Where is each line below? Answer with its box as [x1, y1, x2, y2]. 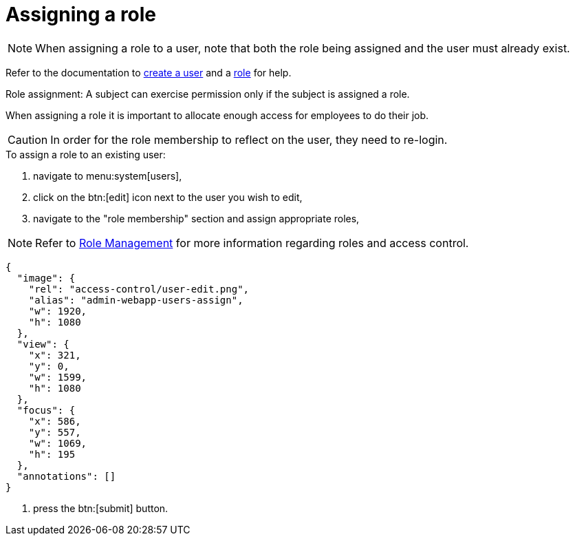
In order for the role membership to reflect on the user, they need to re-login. [50, 132, 448, 147]
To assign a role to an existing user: [6, 148, 166, 160]
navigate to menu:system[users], [33, 169, 182, 182]
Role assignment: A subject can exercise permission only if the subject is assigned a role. [6, 87, 410, 100]
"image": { [17, 272, 76, 284]
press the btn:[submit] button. [33, 502, 169, 514]
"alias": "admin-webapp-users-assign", [28, 294, 243, 306]
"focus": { [17, 404, 76, 416]
